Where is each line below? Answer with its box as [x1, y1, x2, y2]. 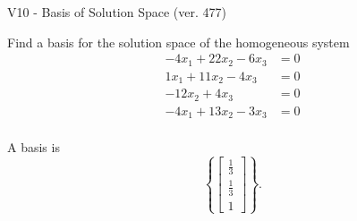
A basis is [7, 138, 60, 157]
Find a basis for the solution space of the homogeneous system [7, 32, 350, 51]
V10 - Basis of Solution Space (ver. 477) [7, 3, 226, 21]
